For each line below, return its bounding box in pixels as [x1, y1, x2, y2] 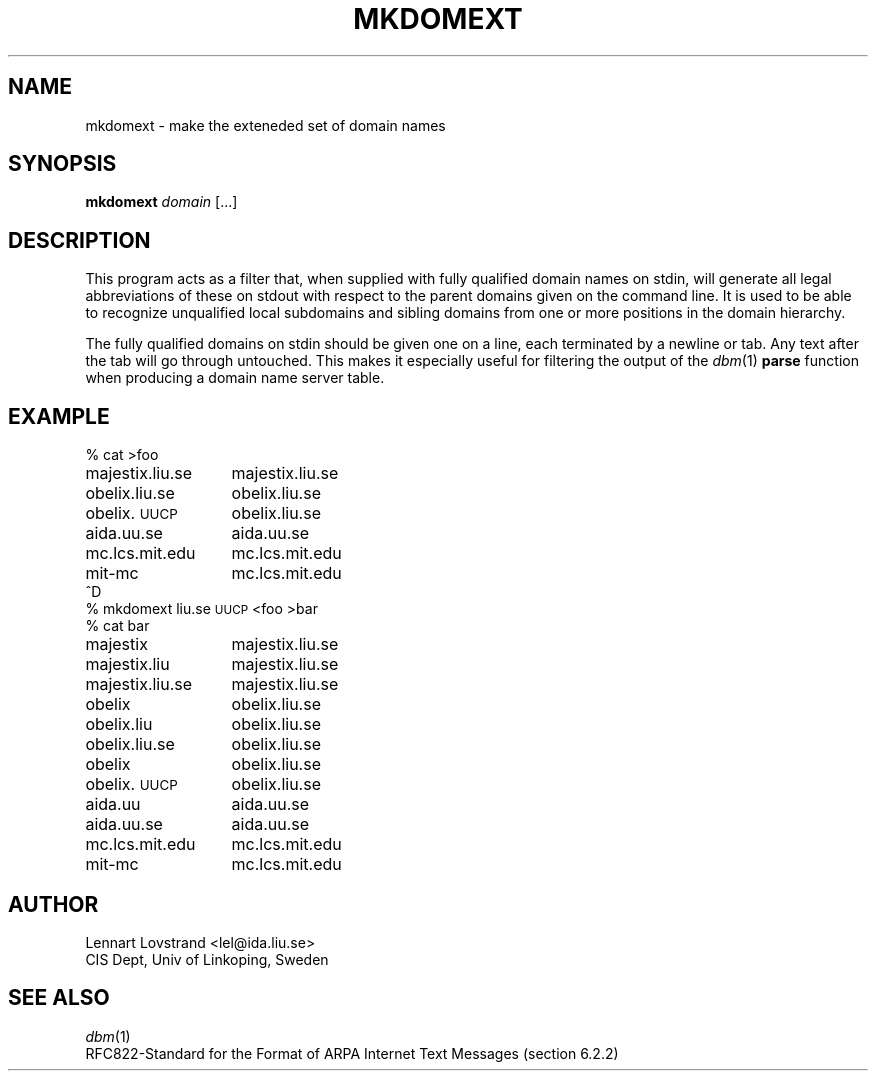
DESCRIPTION [8, 227, 151, 253]
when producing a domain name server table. [85, 369, 385, 387]
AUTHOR [8, 891, 99, 917]
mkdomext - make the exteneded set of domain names [85, 116, 446, 134]
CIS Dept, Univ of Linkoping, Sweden [85, 950, 329, 968]
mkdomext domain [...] [85, 193, 238, 211]
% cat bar [85, 617, 150, 635]
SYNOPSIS [8, 151, 117, 177]
